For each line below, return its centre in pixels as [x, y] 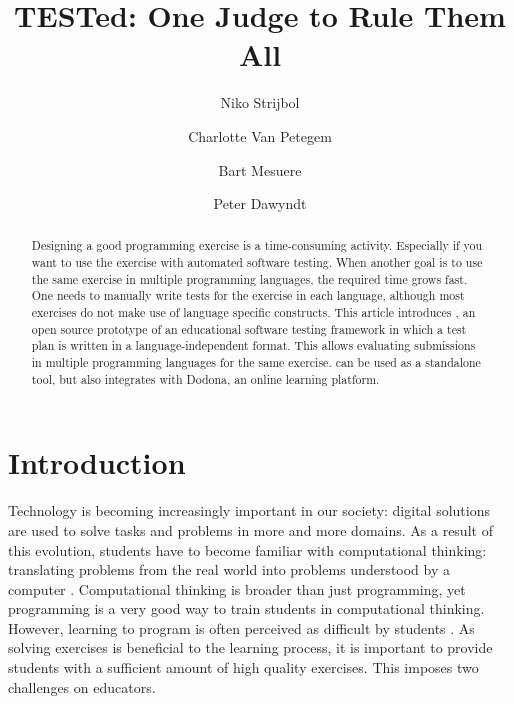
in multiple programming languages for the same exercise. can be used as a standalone [256, 362]
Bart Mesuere [260, 169]
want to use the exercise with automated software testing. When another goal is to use [257, 262]
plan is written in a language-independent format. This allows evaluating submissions [253, 345]
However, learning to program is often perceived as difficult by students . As [241, 627]
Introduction [97, 462]
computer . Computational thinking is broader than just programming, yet [237, 588]
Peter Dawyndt [260, 203]
